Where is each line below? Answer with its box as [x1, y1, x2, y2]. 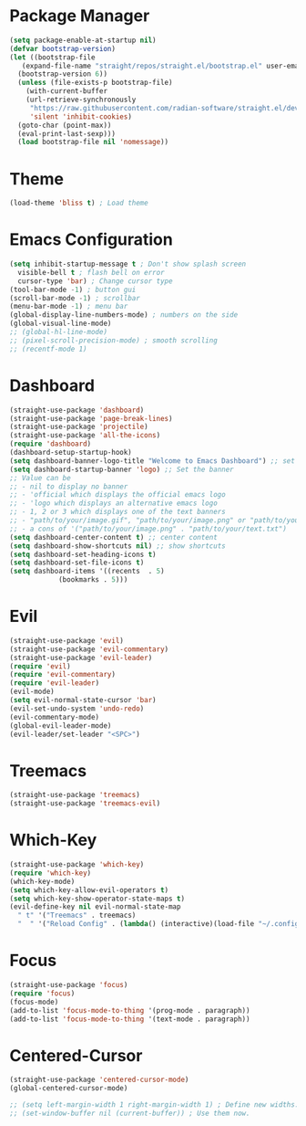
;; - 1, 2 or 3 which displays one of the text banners [9, 508, 226, 517]
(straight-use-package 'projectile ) [9, 422, 148, 432]
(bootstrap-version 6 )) [17, 69, 107, 79]
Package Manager [9, 5, 150, 26]
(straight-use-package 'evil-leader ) [9, 653, 153, 662]
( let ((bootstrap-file [9, 52, 96, 62]
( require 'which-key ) [9, 868, 92, 878]
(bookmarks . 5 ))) [57, 575, 128, 584]
